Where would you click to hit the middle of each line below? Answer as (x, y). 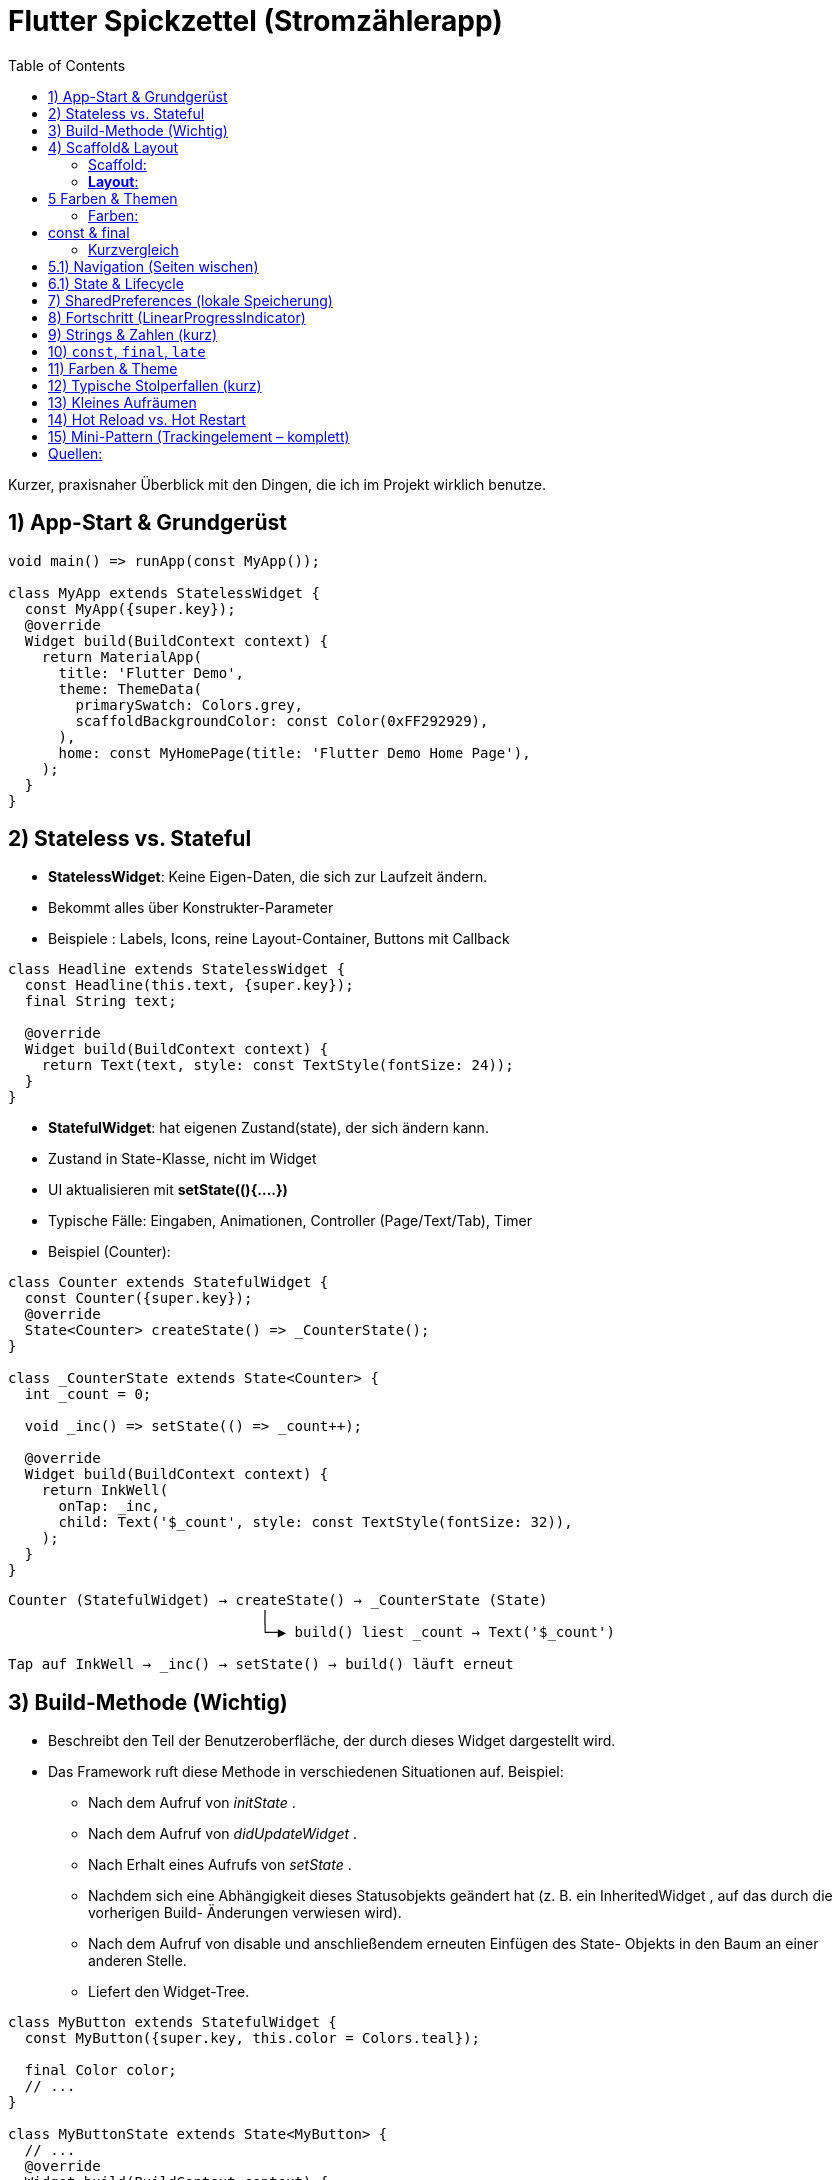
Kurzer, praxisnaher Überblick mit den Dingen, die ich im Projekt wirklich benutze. (277, 484)
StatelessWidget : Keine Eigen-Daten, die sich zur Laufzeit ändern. (268, 877)
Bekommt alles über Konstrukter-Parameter (191, 908)
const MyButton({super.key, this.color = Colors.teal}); (252, 2038)
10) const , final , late (127, 351)
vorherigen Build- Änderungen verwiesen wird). (245, 1913)
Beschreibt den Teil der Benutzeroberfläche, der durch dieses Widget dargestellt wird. (332, 1741)
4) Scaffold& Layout (113, 147)
